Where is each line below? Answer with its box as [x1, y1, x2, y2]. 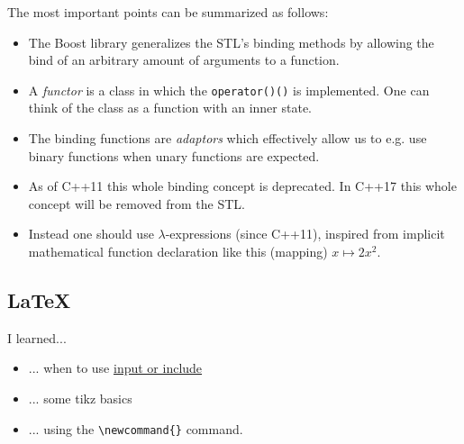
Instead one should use [28, 224, 154, 243]
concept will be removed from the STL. [28, 194, 245, 213]
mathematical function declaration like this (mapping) [28, 242, 328, 260]
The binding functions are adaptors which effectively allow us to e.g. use [28, 129, 427, 148]
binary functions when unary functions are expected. [28, 146, 320, 165]
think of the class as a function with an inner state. [28, 98, 312, 117]
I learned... [7, 328, 67, 347]
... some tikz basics [28, 388, 132, 407]
